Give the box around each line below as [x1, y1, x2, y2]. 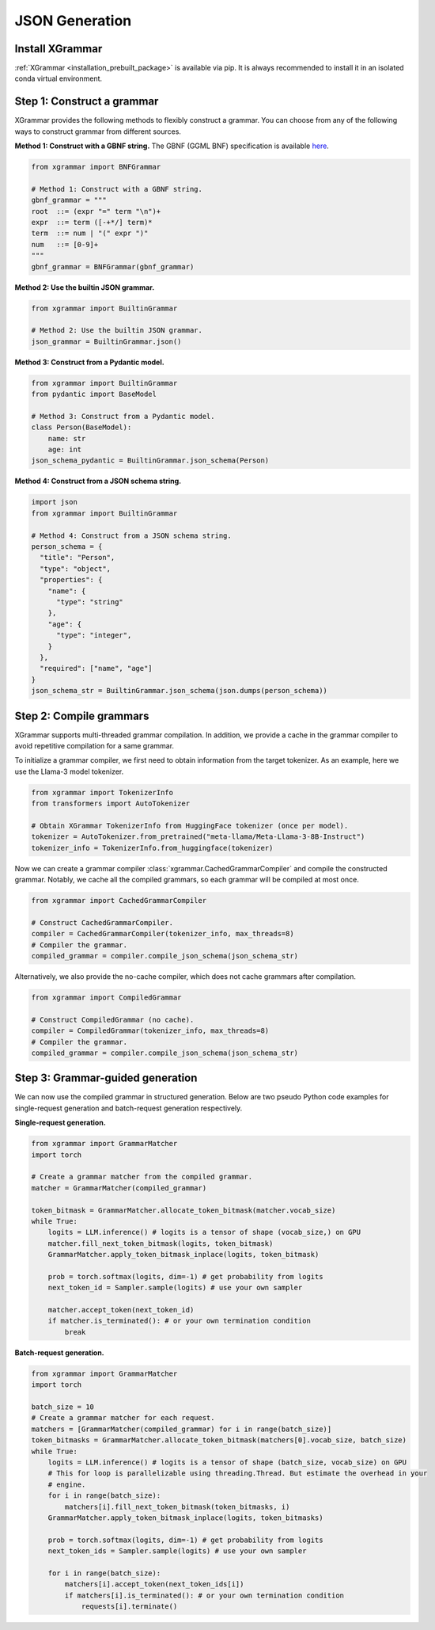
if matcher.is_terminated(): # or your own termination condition [47, 1316, 312, 1326]
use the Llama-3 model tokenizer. [14, 767, 124, 776]
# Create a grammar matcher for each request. [31, 1414, 215, 1422]
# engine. [47, 1480, 86, 1489]
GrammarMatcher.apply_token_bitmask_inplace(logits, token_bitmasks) [47, 1513, 323, 1522]
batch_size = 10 [31, 1402, 95, 1411]
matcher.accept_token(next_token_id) [47, 1305, 195, 1315]
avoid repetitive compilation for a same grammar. [14, 741, 174, 750]
